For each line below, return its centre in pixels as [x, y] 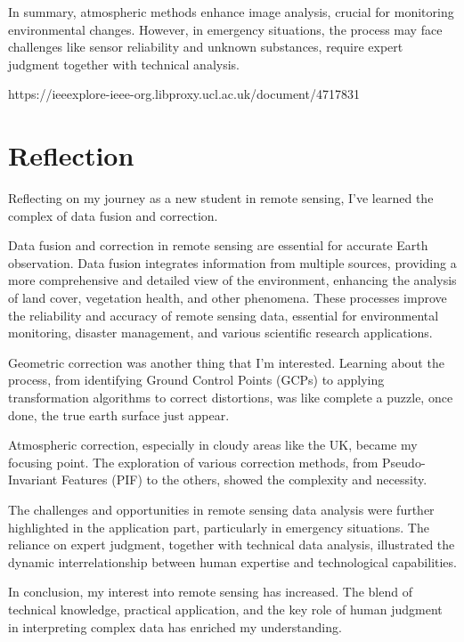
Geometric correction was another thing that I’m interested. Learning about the [226, 362]
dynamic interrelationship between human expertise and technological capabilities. [232, 561]
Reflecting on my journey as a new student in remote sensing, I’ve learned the [221, 198]
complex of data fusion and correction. [113, 215]
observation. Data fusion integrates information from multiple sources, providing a [232, 262]
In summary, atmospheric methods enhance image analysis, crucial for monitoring [231, 12]
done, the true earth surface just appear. [119, 414]
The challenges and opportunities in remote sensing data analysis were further [221, 509]
